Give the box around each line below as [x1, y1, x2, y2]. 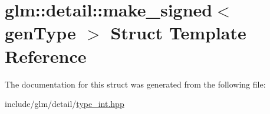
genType [5, 21, 76, 45]
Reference [5, 43, 87, 68]
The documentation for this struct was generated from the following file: [5, 78, 266, 90]
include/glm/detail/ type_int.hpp [5, 98, 124, 110]
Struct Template [110, 21, 246, 45]
